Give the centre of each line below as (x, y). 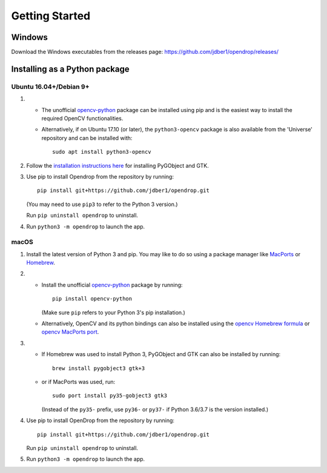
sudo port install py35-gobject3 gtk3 (110, 396)
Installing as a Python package (70, 69)
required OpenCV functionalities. (82, 118)
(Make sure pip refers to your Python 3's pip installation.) (114, 313)
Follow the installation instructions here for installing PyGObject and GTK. (117, 165)
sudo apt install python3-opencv (102, 152)
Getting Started (51, 16)
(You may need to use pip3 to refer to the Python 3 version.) (102, 204)
